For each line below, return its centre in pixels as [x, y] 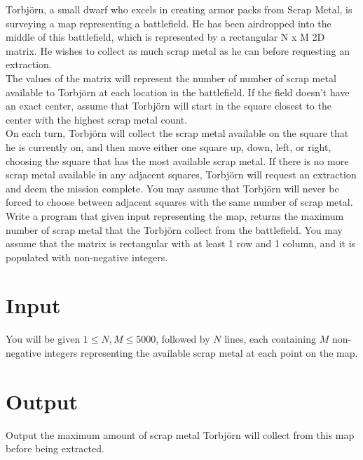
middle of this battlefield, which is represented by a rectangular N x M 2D [165, 37]
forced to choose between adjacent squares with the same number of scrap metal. [179, 202]
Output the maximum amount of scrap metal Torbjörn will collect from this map [180, 434]
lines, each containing [270, 339]
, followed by [183, 339]
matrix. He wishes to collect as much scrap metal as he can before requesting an [178, 50]
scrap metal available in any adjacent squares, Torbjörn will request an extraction [181, 175]
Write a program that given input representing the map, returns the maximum [175, 215]
